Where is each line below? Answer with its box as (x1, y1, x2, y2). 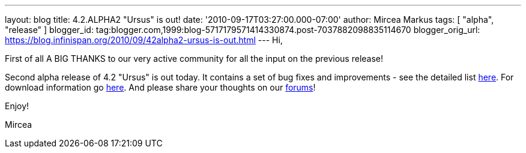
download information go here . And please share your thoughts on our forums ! (5, 82, 316, 92)
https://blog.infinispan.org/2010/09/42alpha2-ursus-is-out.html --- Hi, (5, 35, 283, 45)
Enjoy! (5, 101, 29, 111)
